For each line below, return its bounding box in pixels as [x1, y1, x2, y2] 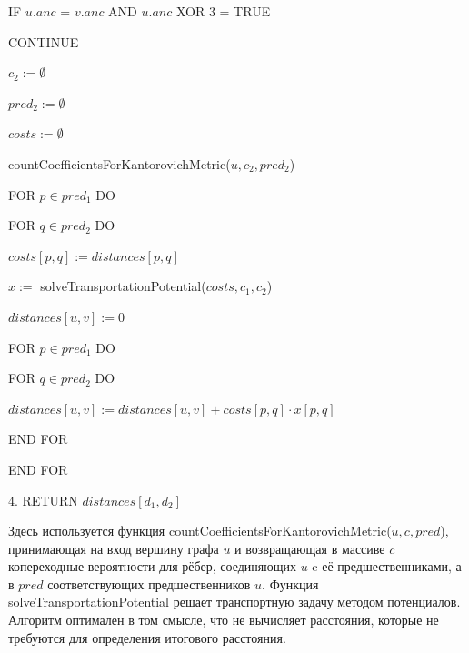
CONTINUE [8, 32, 79, 51]
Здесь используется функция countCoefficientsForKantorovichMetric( [8, 521, 392, 540]
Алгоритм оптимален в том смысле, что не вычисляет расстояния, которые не [8, 610, 439, 629]
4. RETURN [8, 490, 78, 509]
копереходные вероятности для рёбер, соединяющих [8, 557, 296, 576]
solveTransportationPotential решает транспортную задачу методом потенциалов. [8, 592, 461, 611]
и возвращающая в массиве [234, 538, 385, 558]
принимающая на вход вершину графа [8, 538, 219, 558]
